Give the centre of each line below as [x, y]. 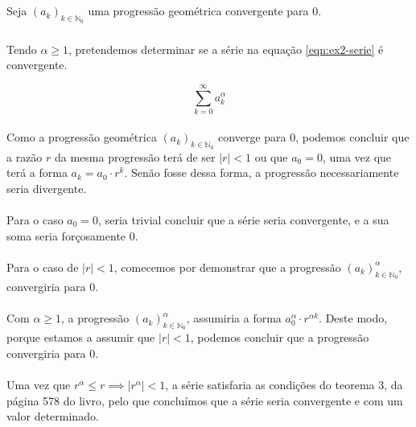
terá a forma [37, 172]
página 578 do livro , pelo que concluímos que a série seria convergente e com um [205, 400]
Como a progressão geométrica [82, 137]
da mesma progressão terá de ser [135, 156]
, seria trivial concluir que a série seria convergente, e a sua [244, 220]
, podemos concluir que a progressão [280, 337]
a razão [25, 156]
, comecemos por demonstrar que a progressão [227, 267]
